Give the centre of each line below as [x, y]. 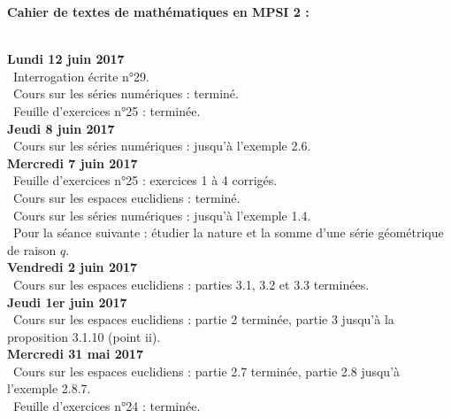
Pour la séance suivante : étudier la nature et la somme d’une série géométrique [228, 232]
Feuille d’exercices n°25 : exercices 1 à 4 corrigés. [145, 180]
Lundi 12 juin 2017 [66, 59]
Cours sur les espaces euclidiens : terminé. [126, 197]
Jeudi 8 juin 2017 [61, 128]
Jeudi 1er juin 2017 [67, 302]
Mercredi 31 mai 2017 [75, 354]
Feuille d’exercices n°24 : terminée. [107, 406]
